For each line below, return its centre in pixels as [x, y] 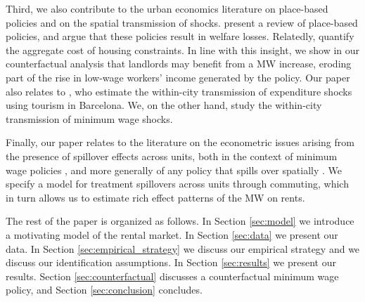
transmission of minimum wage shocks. [89, 118]
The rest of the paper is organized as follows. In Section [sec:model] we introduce [180, 221]
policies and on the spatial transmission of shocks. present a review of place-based [182, 22]
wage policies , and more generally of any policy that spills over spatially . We [174, 170]
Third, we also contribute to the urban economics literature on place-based [167, 8]
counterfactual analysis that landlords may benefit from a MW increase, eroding [179, 64]
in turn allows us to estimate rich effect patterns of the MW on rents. [155, 197]
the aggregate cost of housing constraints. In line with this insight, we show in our [183, 50]
